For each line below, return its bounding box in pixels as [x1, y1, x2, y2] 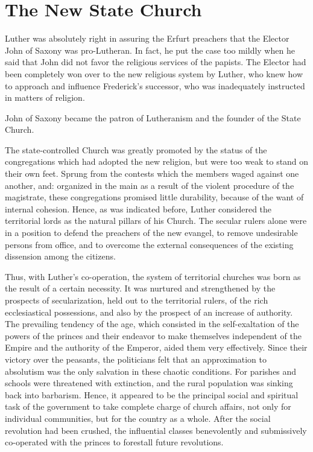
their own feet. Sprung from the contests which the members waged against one [5, 167, 299, 180]
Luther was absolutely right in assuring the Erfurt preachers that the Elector [5, 32, 289, 45]
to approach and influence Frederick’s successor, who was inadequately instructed [5, 79, 305, 92]
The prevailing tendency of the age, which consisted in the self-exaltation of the [5, 317, 299, 330]
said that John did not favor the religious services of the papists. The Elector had [5, 56, 306, 68]
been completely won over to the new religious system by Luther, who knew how [5, 67, 303, 80]
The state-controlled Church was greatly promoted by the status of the [5, 143, 267, 156]
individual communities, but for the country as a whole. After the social [5, 412, 271, 424]
